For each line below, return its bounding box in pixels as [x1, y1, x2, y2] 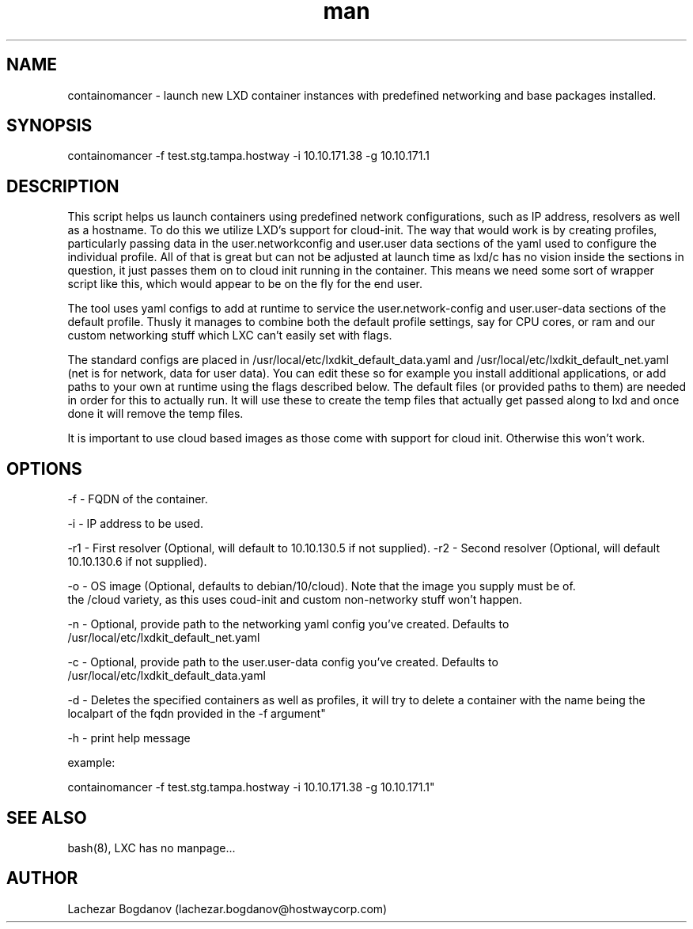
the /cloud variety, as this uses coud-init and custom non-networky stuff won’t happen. [67, 593, 523, 607]
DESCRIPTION [6, 176, 119, 196]
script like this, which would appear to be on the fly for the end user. [67, 277, 423, 291]
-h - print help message [67, 731, 191, 745]
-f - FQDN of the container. [67, 492, 208, 506]
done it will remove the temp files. [67, 407, 244, 421]
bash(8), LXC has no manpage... [67, 840, 236, 855]
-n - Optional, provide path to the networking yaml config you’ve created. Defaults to [67, 617, 509, 631]
